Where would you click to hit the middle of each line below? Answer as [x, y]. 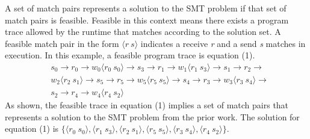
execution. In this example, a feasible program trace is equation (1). [130, 55]
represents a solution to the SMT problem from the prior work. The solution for [152, 116]
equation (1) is [32, 128]
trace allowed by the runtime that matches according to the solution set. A [143, 32]
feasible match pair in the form [62, 43]
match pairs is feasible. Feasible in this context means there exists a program [147, 20]
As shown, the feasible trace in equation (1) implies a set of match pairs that [147, 105]
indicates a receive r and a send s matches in [223, 43]
